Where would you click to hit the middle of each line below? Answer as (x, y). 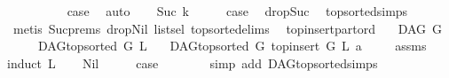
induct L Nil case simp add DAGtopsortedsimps (193, 62)
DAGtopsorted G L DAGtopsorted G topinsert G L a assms (232, 46)
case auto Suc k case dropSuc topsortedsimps (237, 11)
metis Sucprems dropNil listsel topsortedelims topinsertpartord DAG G (228, 28)
